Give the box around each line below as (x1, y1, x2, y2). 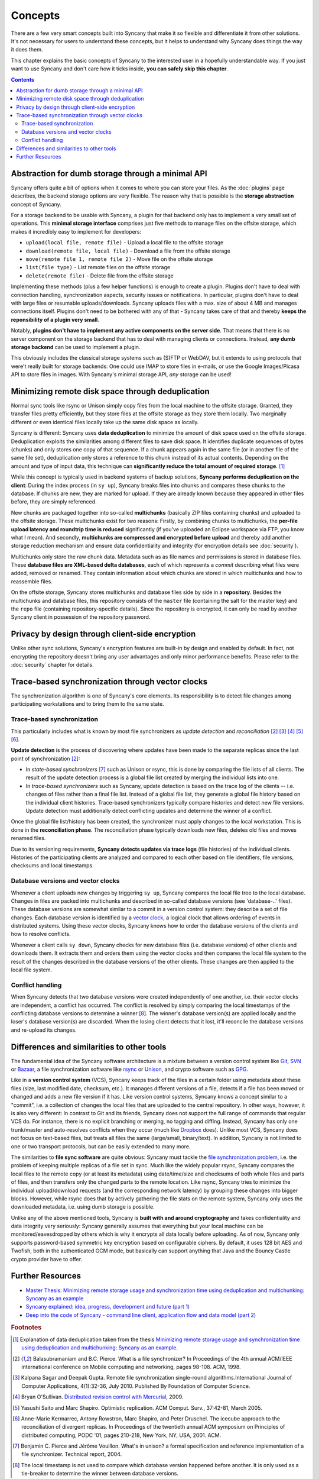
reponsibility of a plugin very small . (11, 316, 100, 323)
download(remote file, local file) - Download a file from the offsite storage (25, 247, 230, 254)
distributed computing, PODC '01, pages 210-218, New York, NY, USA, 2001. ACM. (21, 1432, 222, 1439)
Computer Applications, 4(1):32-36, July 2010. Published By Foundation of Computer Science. (21, 1382, 250, 1390)
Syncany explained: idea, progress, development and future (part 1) (25, 1303, 190, 1310)
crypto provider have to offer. (11, 1255, 83, 1262)
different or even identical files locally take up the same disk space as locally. (11, 418, 199, 425)
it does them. (11, 46, 43, 53)
